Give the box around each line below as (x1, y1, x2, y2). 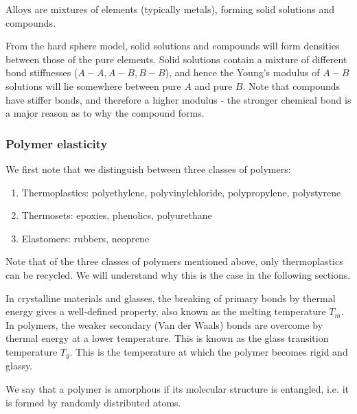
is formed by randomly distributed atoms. (5, 395, 181, 409)
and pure (194, 78, 233, 93)
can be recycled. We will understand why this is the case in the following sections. (5, 267, 351, 281)
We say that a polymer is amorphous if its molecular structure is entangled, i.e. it (5, 381, 349, 395)
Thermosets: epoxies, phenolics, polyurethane (21, 208, 212, 222)
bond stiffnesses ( (5, 65, 78, 80)
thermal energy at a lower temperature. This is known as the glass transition (5, 331, 329, 345)
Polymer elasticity (5, 135, 108, 152)
